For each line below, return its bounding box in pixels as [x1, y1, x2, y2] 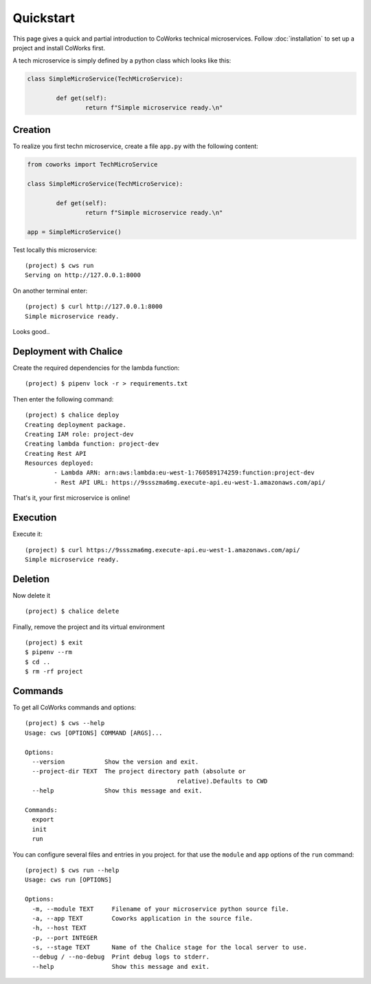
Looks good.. [12, 328, 50, 336]
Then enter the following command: [12, 395, 114, 403]
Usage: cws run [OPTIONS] [25, 876, 113, 884]
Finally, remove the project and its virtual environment [12, 622, 165, 631]
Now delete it [12, 591, 51, 599]
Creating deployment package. [25, 421, 127, 428]
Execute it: [12, 530, 43, 538]
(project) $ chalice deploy [25, 411, 120, 419]
